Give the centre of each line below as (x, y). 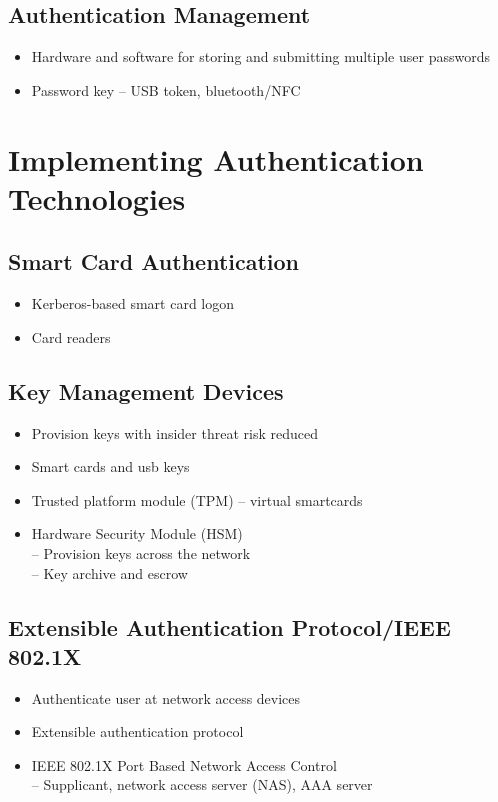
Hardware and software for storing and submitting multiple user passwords (260, 56)
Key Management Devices (146, 390)
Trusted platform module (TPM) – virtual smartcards (197, 499)
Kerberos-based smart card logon (133, 303)
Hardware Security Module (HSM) (137, 533)
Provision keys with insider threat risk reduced (174, 432)
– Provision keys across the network (141, 552)
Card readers (71, 336)
